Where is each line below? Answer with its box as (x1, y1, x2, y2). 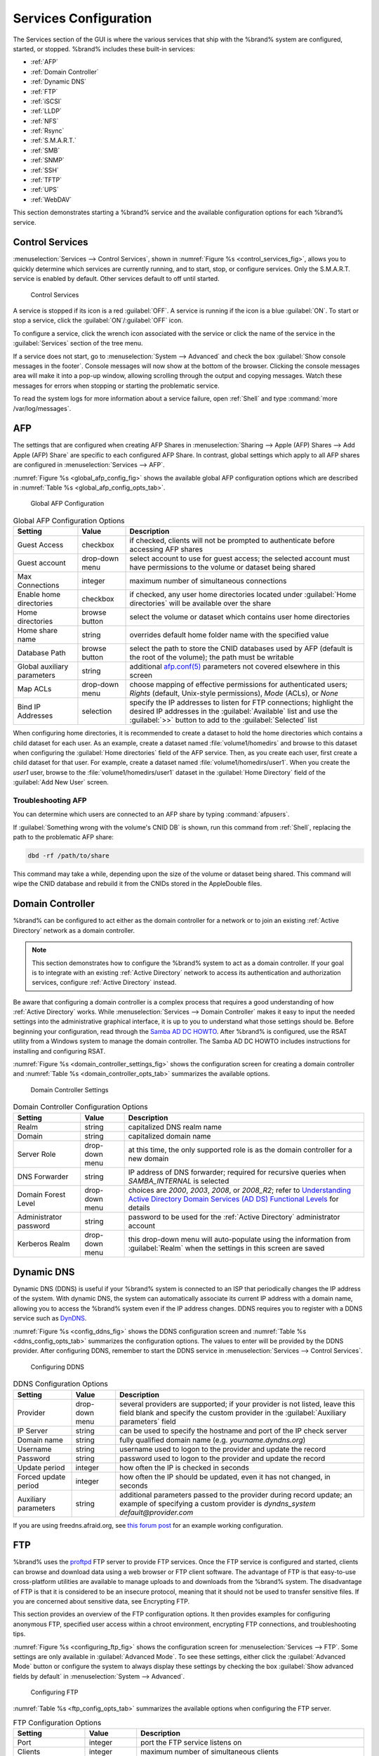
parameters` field (119, 1416, 177, 1426)
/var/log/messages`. (13, 404, 72, 412)
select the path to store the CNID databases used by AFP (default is (129, 643, 354, 653)
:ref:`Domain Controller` (30, 67, 99, 76)
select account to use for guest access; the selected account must (129, 553, 350, 563)
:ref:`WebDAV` (30, 195, 72, 204)
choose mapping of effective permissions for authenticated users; (129, 680, 348, 690)
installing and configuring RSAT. (13, 1047, 105, 1055)
